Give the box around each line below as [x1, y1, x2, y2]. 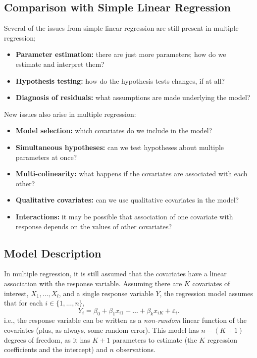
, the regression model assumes [159, 288, 253, 298]
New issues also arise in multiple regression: [4, 108, 136, 119]
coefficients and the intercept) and [4, 344, 107, 355]
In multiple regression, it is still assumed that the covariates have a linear [4, 268, 227, 279]
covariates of [192, 278, 230, 288]
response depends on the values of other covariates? [15, 221, 172, 231]
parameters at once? [15, 152, 77, 162]
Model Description [4, 245, 102, 260]
